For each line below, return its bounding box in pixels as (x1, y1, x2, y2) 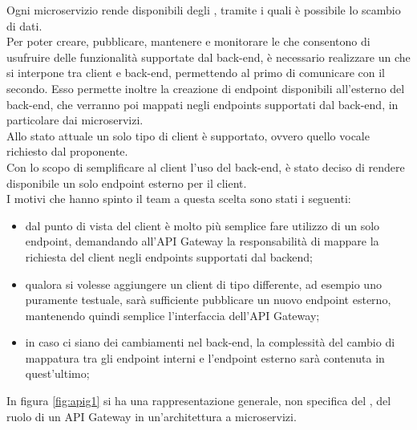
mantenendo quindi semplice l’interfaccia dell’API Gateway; (25, 306, 320, 323)
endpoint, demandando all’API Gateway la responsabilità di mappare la (25, 233, 379, 249)
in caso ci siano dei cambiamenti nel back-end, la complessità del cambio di (25, 334, 395, 351)
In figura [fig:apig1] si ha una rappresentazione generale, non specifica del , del (6, 392, 391, 409)
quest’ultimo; (25, 365, 90, 382)
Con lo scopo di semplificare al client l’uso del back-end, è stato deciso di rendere (6, 158, 405, 175)
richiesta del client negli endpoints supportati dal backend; (25, 248, 313, 265)
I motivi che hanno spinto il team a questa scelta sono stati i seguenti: (6, 190, 351, 207)
